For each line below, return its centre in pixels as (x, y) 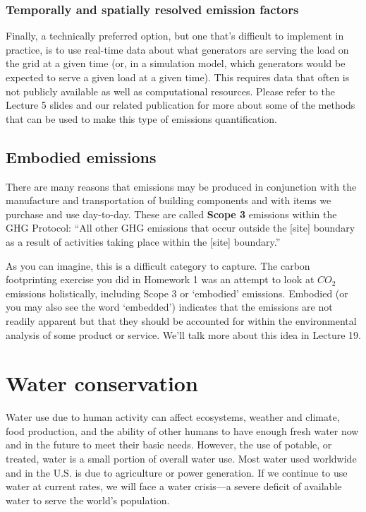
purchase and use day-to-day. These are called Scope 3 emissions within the (171, 214)
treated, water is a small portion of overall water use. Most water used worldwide (181, 459)
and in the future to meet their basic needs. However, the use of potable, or (169, 445)
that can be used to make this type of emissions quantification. (141, 118)
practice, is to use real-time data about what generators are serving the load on (177, 49)
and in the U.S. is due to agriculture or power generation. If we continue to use (177, 472)
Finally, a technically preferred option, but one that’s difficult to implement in (175, 36)
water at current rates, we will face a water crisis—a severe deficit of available (174, 486)
